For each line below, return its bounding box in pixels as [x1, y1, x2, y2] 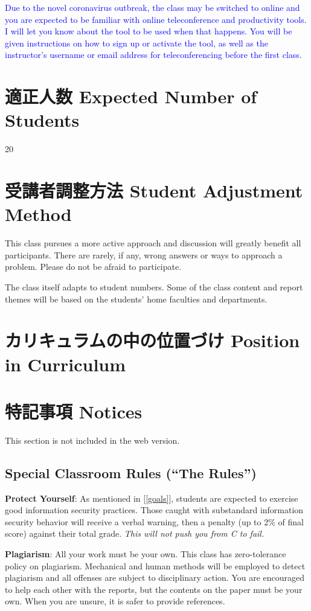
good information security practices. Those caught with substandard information [5, 504, 304, 516]
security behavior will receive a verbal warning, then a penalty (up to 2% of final [5, 515, 304, 528]
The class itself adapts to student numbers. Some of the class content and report [5, 280, 303, 293]
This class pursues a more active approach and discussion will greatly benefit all [5, 237, 301, 249]
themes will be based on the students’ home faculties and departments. [5, 292, 268, 305]
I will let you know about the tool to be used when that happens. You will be [5, 25, 292, 37]
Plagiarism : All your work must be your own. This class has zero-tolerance [5, 548, 286, 560]
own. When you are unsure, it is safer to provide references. [5, 595, 225, 607]
